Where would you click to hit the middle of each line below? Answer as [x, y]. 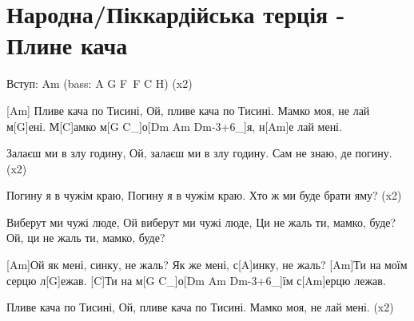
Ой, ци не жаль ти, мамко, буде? [86, 238]
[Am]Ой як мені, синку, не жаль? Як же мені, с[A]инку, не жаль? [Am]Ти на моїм [207, 265]
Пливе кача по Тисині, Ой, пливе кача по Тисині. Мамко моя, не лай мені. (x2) [200, 307]
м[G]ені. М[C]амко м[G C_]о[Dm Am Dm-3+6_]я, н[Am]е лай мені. [174, 126]
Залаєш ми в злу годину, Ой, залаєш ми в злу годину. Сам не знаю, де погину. [199, 153]
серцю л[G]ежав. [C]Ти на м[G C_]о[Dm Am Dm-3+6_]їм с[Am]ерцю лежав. [196, 280]
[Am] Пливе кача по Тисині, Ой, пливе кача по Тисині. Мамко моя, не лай [188, 110]
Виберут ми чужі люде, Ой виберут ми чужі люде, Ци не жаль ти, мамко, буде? [201, 222]
